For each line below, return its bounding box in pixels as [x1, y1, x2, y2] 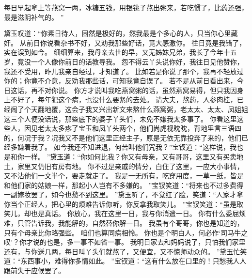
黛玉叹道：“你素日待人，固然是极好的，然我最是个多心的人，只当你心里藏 [4, 28, 238, 38]
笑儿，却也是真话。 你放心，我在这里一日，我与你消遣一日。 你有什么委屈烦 [4, 208, 246, 218]
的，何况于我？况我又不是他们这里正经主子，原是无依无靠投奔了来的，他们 [4, 132, 241, 142]
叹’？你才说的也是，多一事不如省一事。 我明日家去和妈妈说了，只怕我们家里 [4, 237, 246, 247]
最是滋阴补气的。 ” [4, 12, 64, 22]
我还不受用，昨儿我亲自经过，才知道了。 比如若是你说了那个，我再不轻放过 [4, 66, 244, 76]
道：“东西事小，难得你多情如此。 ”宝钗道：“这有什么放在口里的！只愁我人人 [4, 256, 247, 266]
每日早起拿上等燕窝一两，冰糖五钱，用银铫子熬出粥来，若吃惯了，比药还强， [4, 2, 248, 12]
